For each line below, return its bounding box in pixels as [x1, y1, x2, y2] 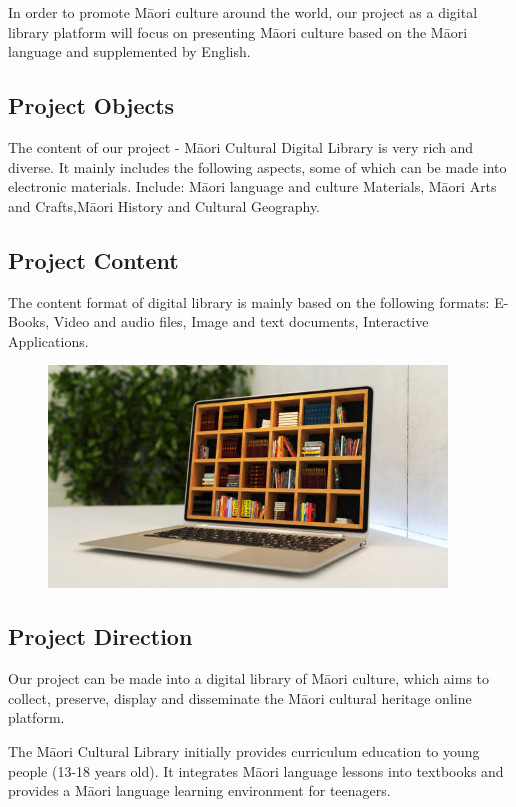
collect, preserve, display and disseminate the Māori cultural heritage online [8, 687, 472, 708]
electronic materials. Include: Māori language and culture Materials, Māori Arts [8, 176, 497, 197]
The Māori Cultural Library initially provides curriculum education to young [8, 741, 480, 762]
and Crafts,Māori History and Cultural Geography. [8, 195, 321, 216]
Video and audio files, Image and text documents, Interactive [53, 311, 429, 332]
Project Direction [8, 621, 193, 652]
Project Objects [8, 90, 175, 121]
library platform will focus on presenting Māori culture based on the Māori [8, 21, 468, 42]
